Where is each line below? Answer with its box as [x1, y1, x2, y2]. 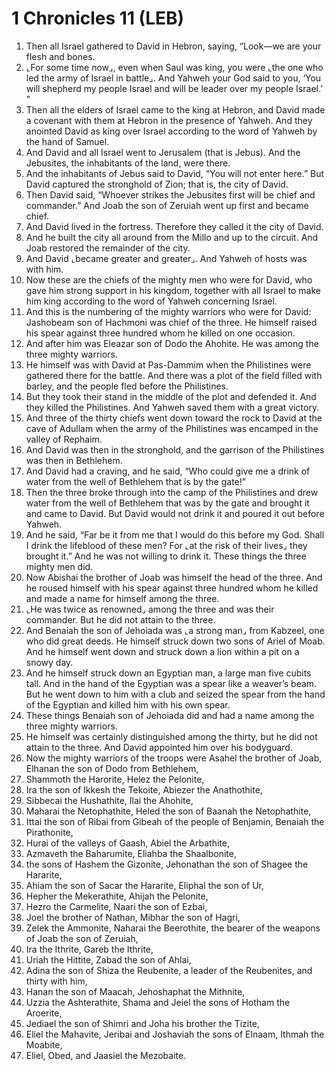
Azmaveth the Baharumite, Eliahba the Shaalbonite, [25, 847, 238, 859]
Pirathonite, [25, 826, 74, 838]
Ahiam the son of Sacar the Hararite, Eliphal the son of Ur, [25, 879, 264, 891]
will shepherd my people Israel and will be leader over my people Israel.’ [25, 82, 323, 94]
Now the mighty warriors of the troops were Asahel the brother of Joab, [25, 752, 323, 764]
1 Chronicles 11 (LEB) [11, 7, 185, 30]
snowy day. [25, 656, 74, 668]
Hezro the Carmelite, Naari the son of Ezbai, [25, 900, 208, 912]
